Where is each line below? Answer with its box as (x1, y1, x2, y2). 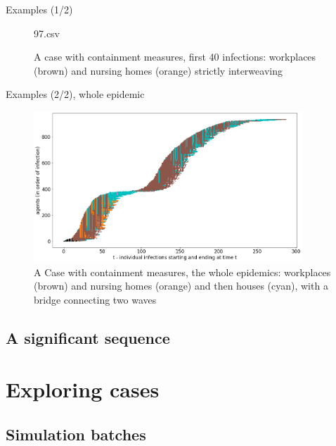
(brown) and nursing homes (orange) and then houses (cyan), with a (34, 278, 328, 293)
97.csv (34, 25, 60, 40)
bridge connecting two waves (34, 292, 157, 306)
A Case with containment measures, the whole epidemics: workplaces (34, 264, 331, 279)
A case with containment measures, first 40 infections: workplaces (34, 49, 316, 64)
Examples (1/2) (6, 2, 73, 16)
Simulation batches (6, 423, 146, 445)
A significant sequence (6, 326, 170, 348)
